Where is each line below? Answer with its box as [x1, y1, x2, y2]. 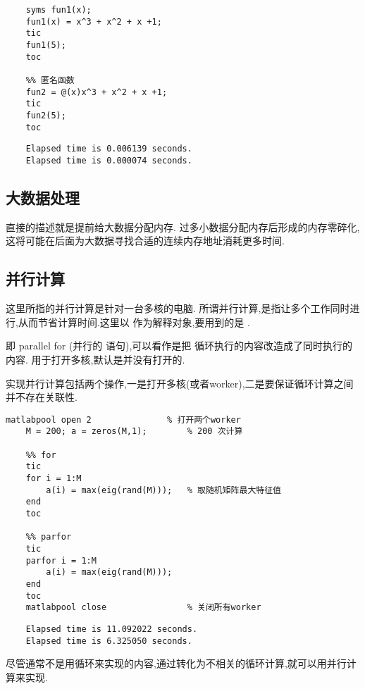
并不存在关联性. [6, 390, 78, 404]
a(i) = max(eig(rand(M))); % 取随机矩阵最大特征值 [46, 485, 281, 495]
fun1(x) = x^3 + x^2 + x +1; [25, 16, 162, 27]
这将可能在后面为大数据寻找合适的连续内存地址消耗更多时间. [6, 233, 285, 248]
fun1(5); [25, 39, 66, 50]
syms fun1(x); [25, 5, 92, 15]
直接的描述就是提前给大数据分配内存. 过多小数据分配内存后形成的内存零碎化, [6, 219, 360, 234]
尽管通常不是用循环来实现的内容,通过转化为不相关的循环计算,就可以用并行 [6, 656, 347, 671]
